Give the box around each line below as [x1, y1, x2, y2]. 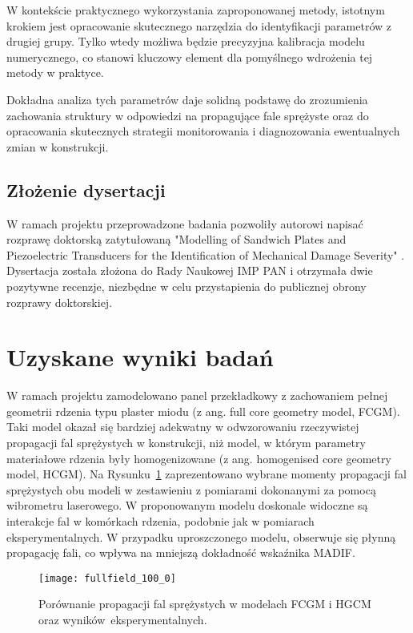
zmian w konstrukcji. [6, 138, 109, 155]
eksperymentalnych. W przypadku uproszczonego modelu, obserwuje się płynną [6, 528, 396, 545]
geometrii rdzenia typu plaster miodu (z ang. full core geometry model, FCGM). [6, 402, 400, 419]
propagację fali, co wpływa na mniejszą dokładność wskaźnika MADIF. [6, 544, 355, 561]
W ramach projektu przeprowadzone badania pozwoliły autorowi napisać [6, 215, 363, 232]
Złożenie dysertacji [6, 177, 166, 202]
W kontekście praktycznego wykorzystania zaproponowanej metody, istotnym [6, 2, 385, 18]
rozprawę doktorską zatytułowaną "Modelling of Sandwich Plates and [6, 231, 347, 248]
